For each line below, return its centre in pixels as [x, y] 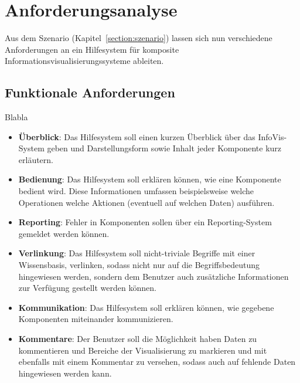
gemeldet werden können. [64, 233]
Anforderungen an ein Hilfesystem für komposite [92, 49]
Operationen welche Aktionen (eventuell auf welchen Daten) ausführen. [146, 202]
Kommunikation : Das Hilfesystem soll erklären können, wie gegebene [146, 307]
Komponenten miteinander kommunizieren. [96, 319]
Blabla [16, 117]
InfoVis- [272, 136]
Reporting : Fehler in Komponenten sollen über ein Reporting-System [145, 222]
